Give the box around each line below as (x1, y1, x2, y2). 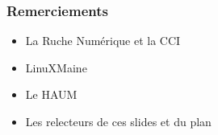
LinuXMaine (25, 59, 87, 76)
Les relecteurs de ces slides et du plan (25, 113, 212, 129)
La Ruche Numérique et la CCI (25, 32, 181, 49)
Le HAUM (25, 86, 78, 103)
